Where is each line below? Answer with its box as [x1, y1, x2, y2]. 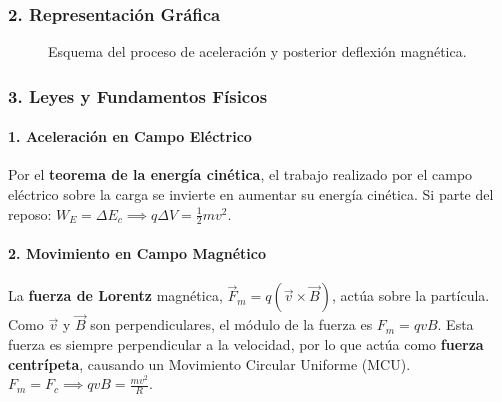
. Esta [437, 314, 474, 335]
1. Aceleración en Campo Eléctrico [8, 126, 252, 147]
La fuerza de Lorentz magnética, [8, 285, 223, 306]
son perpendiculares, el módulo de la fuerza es [90, 314, 373, 335]
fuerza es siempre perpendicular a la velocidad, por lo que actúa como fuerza [8, 334, 484, 355]
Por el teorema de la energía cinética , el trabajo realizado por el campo [8, 164, 473, 185]
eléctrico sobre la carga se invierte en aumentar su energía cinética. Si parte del [8, 184, 494, 205]
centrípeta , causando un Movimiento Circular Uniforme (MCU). [8, 353, 411, 374]
